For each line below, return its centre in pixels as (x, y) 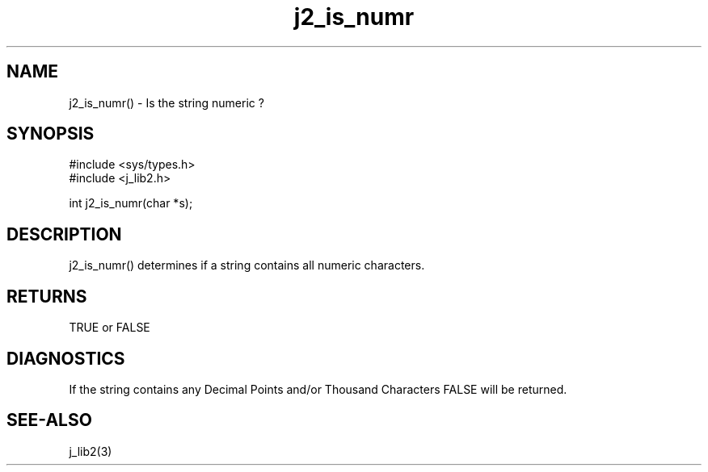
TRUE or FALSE (110, 328)
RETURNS (47, 296)
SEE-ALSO (49, 420)
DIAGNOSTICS (66, 358)
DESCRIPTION (64, 234)
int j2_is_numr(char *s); (131, 203)
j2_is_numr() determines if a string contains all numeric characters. (247, 265)
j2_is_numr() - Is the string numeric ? (166, 102)
